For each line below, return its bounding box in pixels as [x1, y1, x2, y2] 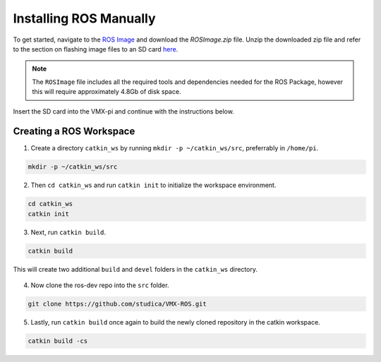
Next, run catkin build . [30, 228, 106, 236]
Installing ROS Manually [13, 11, 156, 26]
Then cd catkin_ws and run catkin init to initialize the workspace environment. [30, 181, 277, 190]
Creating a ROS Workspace [13, 126, 135, 138]
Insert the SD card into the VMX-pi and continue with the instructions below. [13, 107, 234, 116]
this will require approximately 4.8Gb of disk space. [32, 88, 181, 96]
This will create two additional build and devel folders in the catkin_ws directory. [13, 265, 258, 273]
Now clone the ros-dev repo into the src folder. [30, 281, 169, 289]
